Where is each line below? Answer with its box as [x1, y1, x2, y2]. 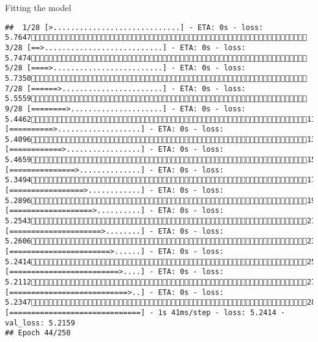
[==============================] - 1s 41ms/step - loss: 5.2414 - [5, 308, 286, 317]
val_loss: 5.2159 [5, 318, 75, 327]
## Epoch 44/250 [5, 329, 71, 338]
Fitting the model [5, 1, 72, 13]
